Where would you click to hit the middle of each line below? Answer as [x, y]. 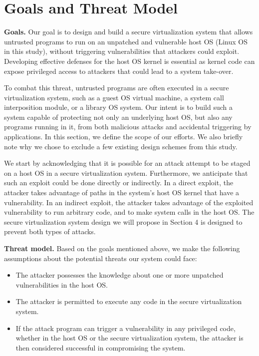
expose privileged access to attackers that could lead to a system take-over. [119, 71]
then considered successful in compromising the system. [101, 347]
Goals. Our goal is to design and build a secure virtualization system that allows [129, 32]
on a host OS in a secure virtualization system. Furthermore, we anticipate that [126, 173]
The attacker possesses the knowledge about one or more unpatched [120, 275]
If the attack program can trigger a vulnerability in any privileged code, [126, 328]
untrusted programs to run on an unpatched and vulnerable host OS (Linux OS [126, 41]
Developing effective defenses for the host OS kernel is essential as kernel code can [129, 61]
